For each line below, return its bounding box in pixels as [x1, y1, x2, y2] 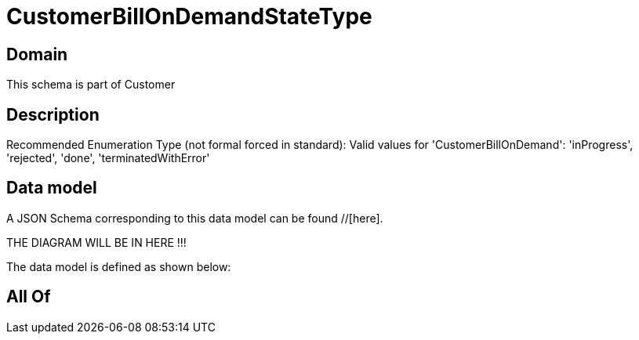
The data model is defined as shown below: [6, 259, 231, 273]
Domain [6, 44, 68, 64]
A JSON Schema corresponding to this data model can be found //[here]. [6, 211, 383, 225]
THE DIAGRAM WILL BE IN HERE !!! [6, 235, 187, 249]
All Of [6, 287, 51, 307]
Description [6, 104, 100, 125]
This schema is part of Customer [6, 78, 176, 92]
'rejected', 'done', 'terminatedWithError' [6, 151, 210, 165]
